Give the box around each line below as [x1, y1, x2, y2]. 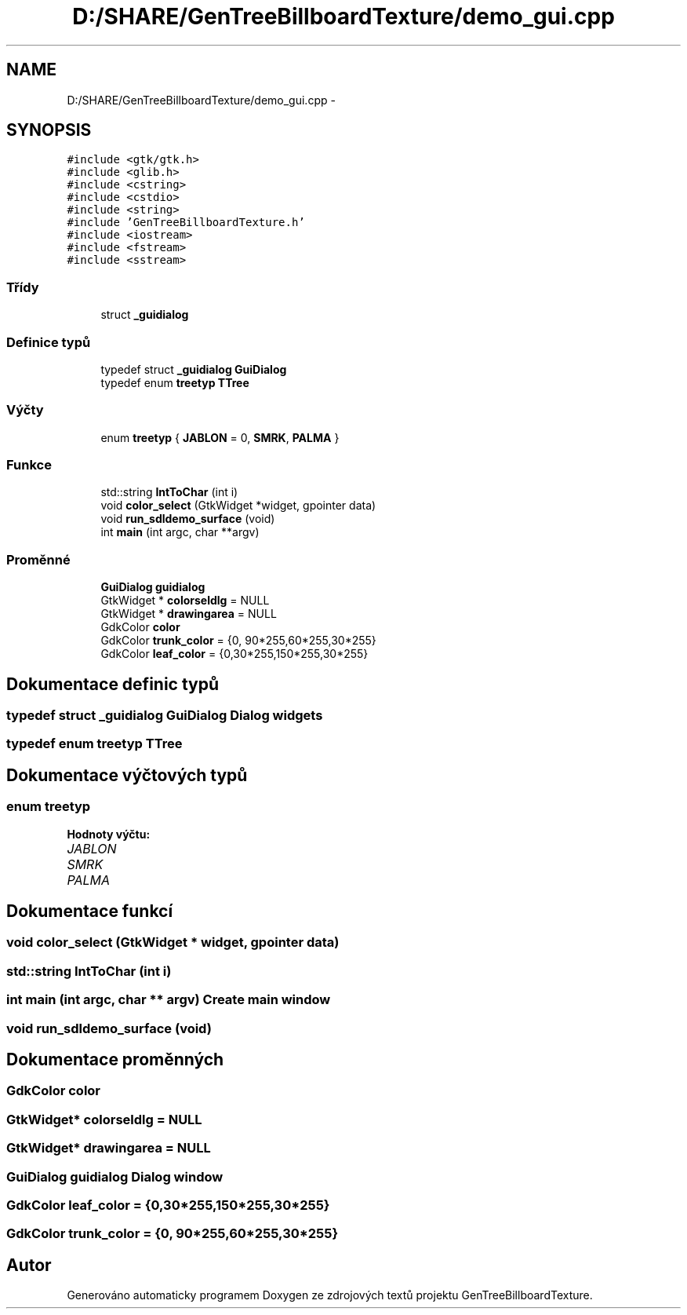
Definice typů [6, 334, 91, 350]
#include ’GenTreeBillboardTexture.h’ [67, 216, 305, 229]
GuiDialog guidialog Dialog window [6, 1168, 224, 1185]
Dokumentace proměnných [6, 1050, 224, 1070]
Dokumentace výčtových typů [6, 765, 248, 785]
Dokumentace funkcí [6, 901, 173, 922]
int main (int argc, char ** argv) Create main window [6, 992, 331, 1008]
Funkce [6, 457, 52, 473]
